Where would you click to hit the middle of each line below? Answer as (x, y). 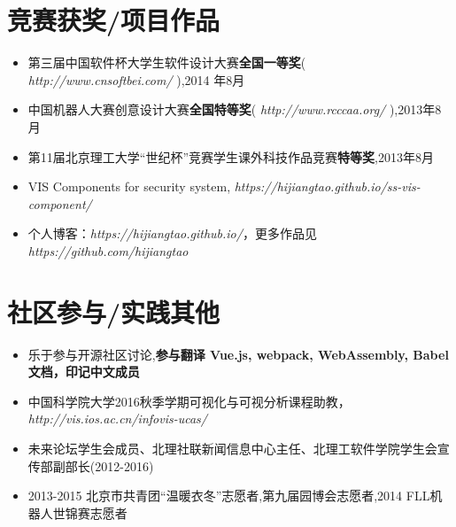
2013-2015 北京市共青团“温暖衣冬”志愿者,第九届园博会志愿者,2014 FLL (229, 496)
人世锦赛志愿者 (84, 512)
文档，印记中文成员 (84, 372)
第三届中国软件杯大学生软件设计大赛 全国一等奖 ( (167, 62)
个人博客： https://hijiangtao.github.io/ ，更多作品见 (172, 233)
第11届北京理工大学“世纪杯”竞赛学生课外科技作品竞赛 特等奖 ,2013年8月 (231, 156)
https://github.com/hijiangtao (108, 250)
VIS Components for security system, (129, 186)
